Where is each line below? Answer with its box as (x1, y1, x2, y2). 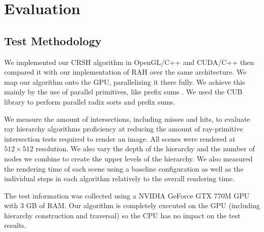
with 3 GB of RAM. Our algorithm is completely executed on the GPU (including (4, 200, 260, 211)
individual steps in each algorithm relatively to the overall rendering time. (4, 173, 235, 184)
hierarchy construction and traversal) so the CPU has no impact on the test (4, 210, 241, 220)
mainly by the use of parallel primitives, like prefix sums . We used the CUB (4, 86, 243, 97)
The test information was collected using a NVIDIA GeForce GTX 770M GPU (4, 190, 250, 201)
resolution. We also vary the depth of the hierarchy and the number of (36, 143, 255, 154)
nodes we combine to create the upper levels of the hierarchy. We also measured (4, 153, 253, 163)
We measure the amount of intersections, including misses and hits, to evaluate (4, 113, 250, 124)
